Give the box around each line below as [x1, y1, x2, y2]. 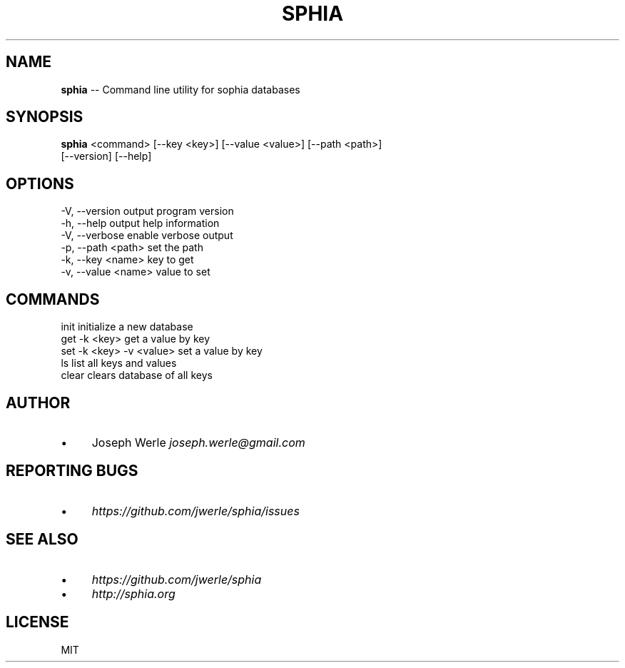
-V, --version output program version [61, 205, 234, 218]
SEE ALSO [6, 530, 78, 549]
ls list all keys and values [61, 357, 177, 370]
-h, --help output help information [61, 217, 220, 230]
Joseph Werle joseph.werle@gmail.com [91, 435, 305, 450]
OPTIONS [6, 174, 74, 193]
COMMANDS [6, 290, 100, 308]
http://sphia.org [91, 586, 176, 601]
